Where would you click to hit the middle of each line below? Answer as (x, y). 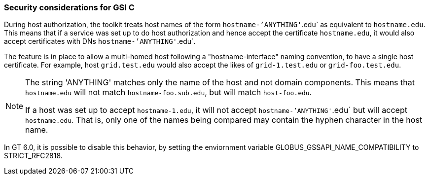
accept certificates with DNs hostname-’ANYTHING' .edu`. (100, 41)
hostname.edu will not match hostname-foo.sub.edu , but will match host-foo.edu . (169, 92)
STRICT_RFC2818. (33, 156)
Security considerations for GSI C (69, 7)
